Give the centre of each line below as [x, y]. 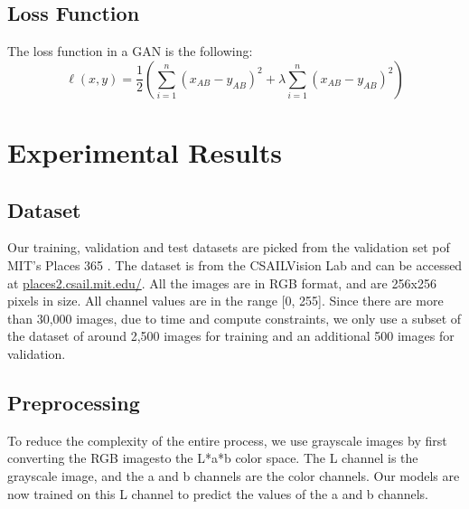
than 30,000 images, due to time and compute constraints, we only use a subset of [234, 318]
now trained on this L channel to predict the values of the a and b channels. [218, 493]
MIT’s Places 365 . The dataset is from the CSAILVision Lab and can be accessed [235, 264]
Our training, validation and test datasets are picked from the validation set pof [229, 247]
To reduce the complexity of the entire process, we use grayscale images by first [227, 440]
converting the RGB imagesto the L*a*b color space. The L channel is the [213, 458]
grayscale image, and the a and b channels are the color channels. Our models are [234, 475]
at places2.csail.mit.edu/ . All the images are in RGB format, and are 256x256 [222, 283]
